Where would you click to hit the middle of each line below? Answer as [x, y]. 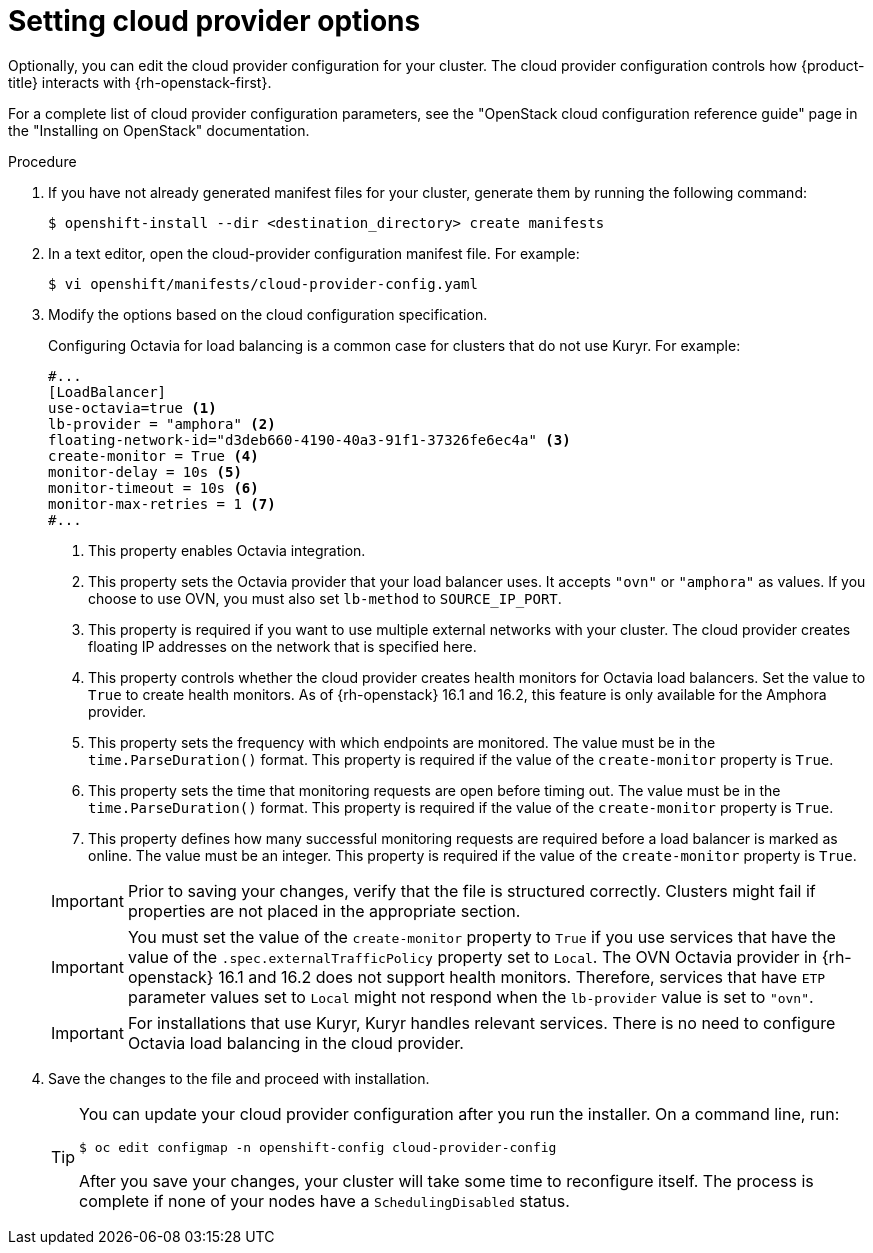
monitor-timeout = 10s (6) [153, 487]
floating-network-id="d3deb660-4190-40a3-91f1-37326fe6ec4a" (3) [309, 439]
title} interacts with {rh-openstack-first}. [140, 82]
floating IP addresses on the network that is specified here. [282, 646]
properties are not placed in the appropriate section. [324, 910]
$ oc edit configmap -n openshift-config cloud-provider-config [318, 1147]
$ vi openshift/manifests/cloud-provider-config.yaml [263, 283]
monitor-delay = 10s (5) [145, 471]
